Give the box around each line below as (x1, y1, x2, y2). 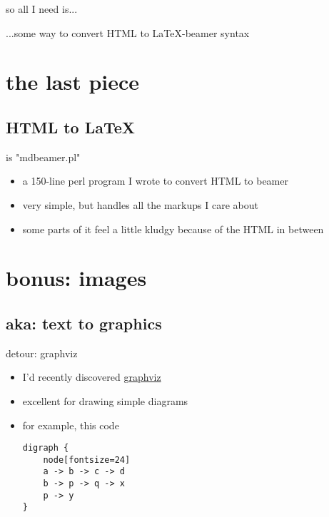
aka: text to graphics (6, 312, 162, 334)
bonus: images (6, 263, 147, 292)
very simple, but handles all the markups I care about (22, 197, 258, 212)
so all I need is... (6, 1, 78, 16)
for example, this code (22, 417, 119, 432)
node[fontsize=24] (43, 454, 131, 465)
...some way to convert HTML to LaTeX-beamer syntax (6, 25, 250, 40)
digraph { (22, 443, 69, 454)
